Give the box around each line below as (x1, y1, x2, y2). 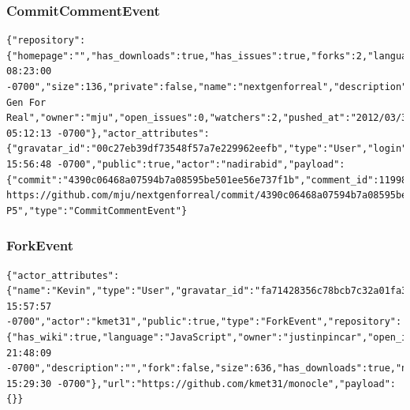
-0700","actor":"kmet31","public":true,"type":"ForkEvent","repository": (6, 316, 402, 328)
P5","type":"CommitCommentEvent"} (6, 205, 188, 216)
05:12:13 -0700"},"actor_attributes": (6, 127, 210, 139)
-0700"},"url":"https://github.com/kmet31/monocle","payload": (57, 378, 396, 389)
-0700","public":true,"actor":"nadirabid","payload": (57, 158, 345, 170)
